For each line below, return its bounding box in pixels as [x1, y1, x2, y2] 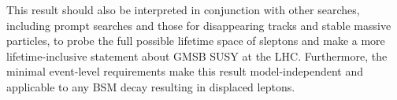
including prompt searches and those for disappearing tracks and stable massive [6, 17, 391, 33]
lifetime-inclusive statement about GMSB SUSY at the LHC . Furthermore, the [6, 47, 388, 64]
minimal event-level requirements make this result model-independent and [6, 63, 363, 80]
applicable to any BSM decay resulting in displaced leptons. [6, 78, 295, 94]
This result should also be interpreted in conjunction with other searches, [6, 2, 360, 17]
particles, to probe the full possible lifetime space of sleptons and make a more [6, 32, 385, 49]
